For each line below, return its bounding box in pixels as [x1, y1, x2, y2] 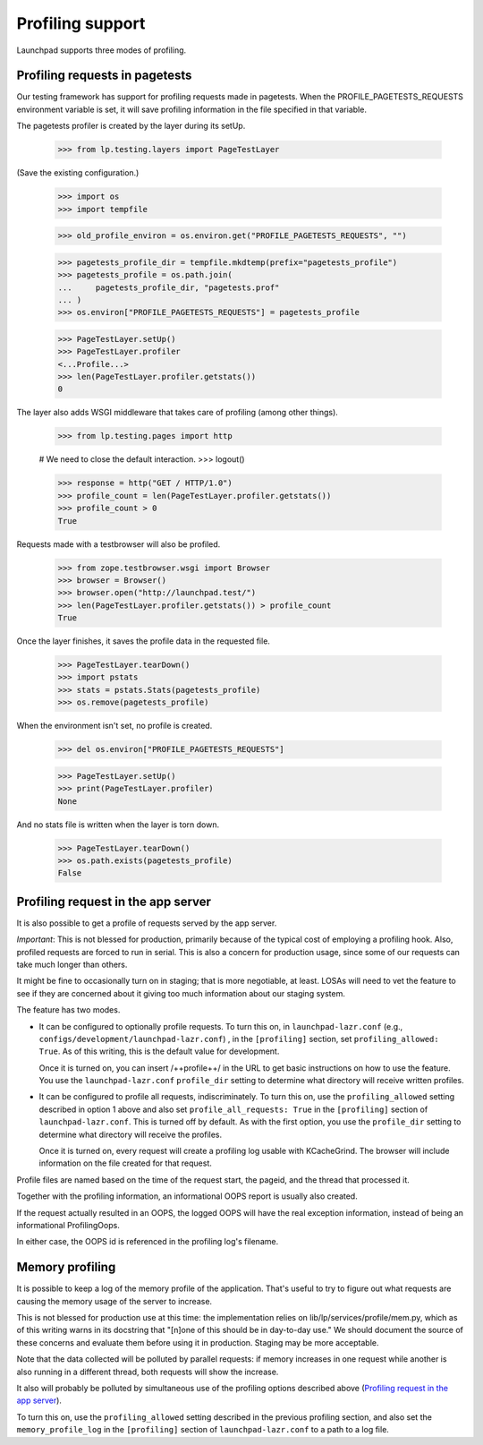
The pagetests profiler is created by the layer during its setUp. [16, 121, 246, 132]
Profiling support [16, 13, 146, 33]
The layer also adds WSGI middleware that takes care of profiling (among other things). [16, 407, 339, 418]
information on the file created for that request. [38, 1158, 212, 1168]
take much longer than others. [16, 959, 128, 970]
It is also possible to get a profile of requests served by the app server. [16, 918, 277, 928]
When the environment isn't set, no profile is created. [16, 721, 213, 731]
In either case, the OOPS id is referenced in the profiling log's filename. [16, 1236, 279, 1247]
